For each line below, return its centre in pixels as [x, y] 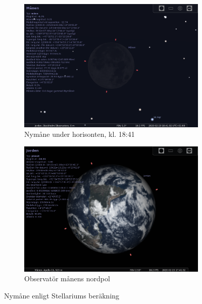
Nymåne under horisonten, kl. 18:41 [80, 134]
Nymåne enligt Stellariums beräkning [62, 296]
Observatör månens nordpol [67, 278]
